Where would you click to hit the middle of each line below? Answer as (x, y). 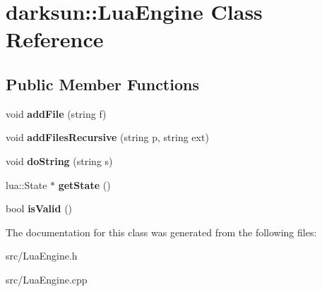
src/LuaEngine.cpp (47, 279)
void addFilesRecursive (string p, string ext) (107, 137)
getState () (84, 184)
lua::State (26, 184)
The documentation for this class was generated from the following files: (161, 232)
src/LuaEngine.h (42, 256)
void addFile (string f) (56, 113)
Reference (55, 39)
